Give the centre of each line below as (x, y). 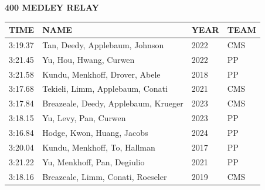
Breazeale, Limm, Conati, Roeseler (105, 176)
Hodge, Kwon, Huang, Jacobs (95, 132)
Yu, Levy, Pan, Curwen (84, 118)
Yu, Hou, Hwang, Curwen (89, 59)
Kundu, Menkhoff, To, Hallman (99, 147)
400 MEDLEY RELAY (52, 7)
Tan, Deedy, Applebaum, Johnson (103, 44)
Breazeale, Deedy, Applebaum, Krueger (113, 103)
